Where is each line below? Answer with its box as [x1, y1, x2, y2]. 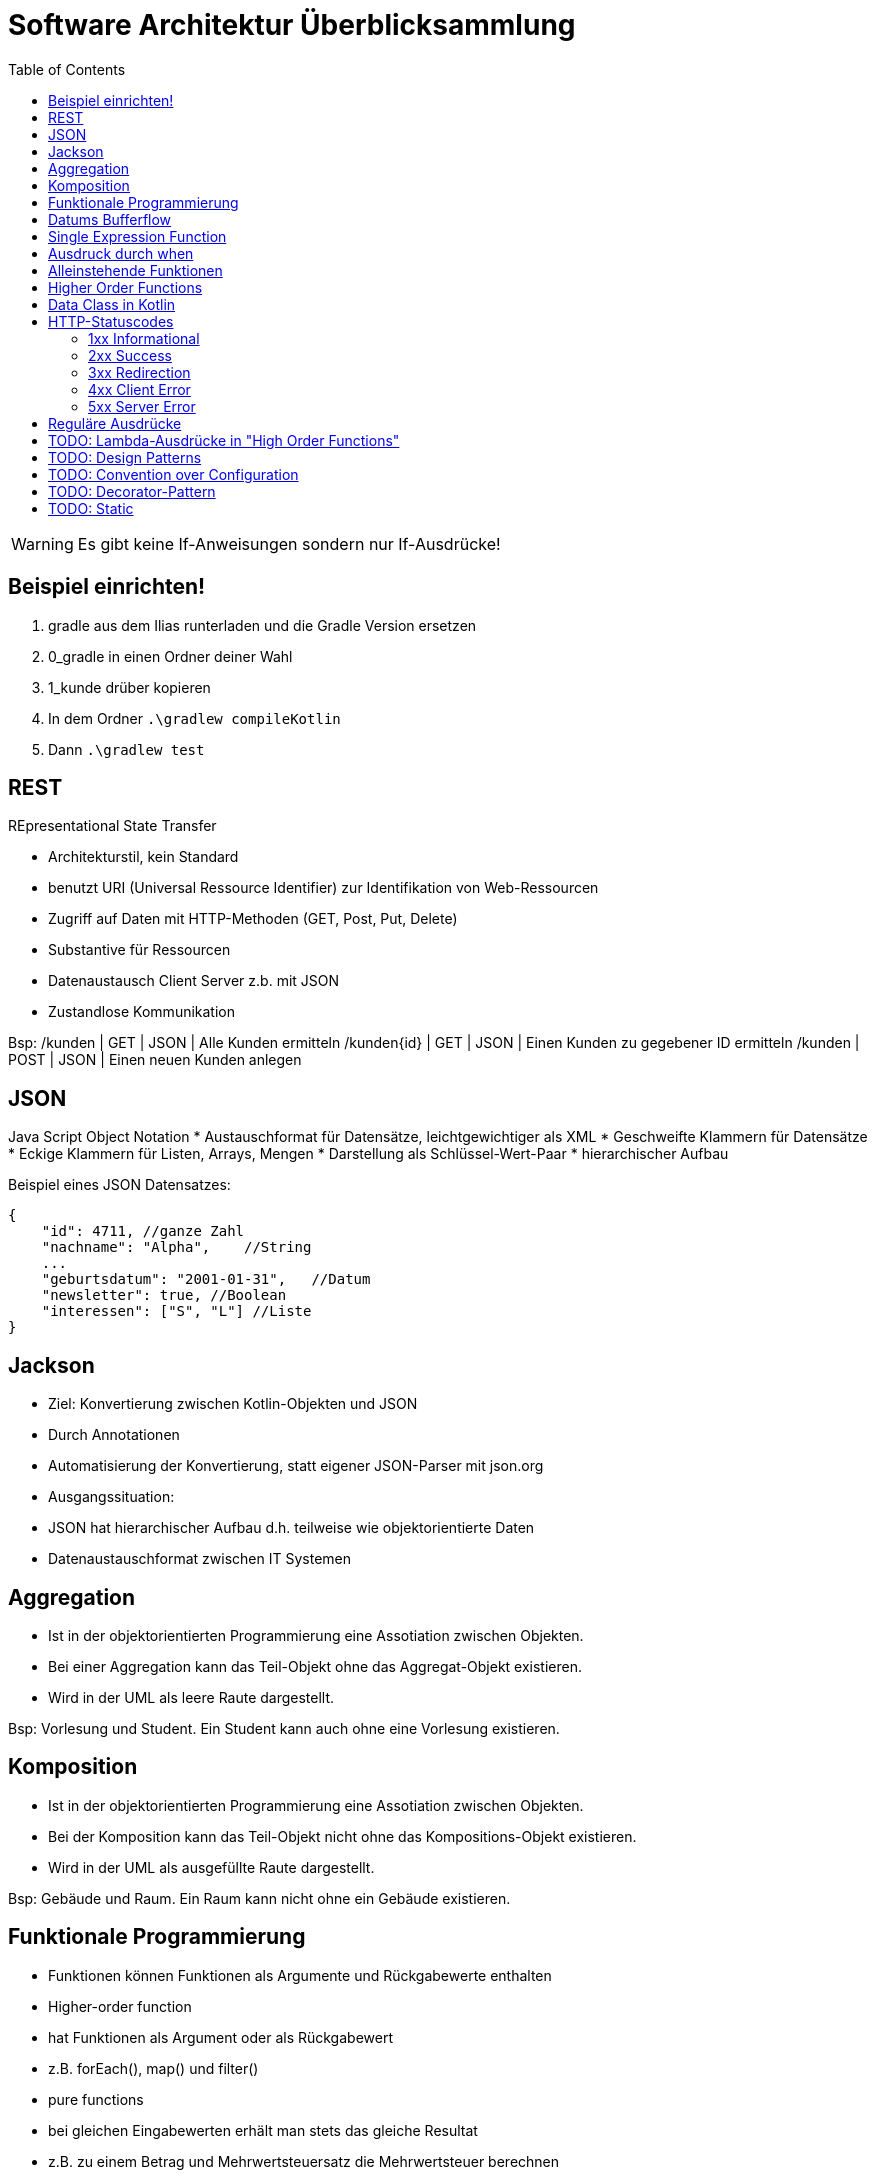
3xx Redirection [88, 363, 191, 381]
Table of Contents [8, 60, 126, 78]
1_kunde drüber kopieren [48, 678, 211, 696]
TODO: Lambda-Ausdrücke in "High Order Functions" [48, 431, 400, 449]
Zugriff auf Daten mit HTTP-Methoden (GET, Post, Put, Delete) [48, 910, 458, 928]
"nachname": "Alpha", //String [41, 1239, 312, 1256]
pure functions [48, 2090, 144, 2108]
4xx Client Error [88, 380, 191, 398]
